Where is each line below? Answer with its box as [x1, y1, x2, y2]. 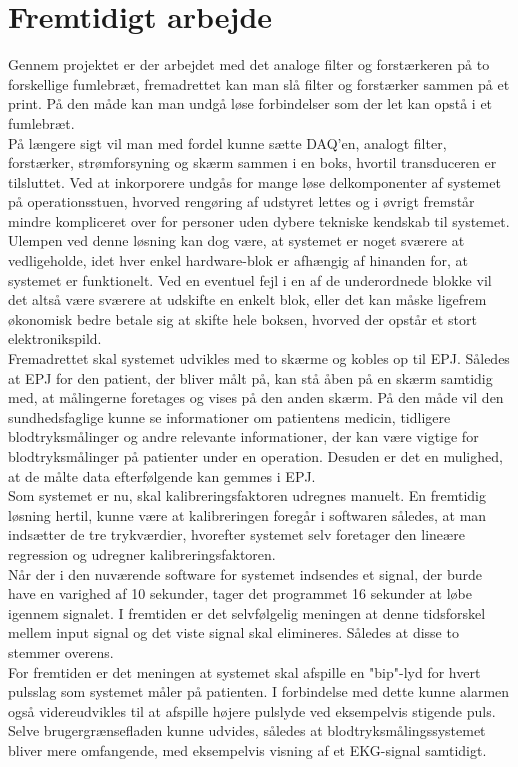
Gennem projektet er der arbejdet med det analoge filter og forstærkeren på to [8, 54, 490, 75]
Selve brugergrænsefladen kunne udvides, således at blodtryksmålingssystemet [8, 720, 486, 741]
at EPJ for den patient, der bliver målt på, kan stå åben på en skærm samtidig [8, 367, 493, 388]
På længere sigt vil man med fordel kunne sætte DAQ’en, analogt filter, [8, 132, 447, 153]
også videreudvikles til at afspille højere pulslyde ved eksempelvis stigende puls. [8, 700, 496, 721]
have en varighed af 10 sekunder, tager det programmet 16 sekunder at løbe [8, 583, 472, 604]
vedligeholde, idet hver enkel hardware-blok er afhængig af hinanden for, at [8, 250, 468, 271]
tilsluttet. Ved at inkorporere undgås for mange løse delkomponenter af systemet [8, 171, 501, 192]
